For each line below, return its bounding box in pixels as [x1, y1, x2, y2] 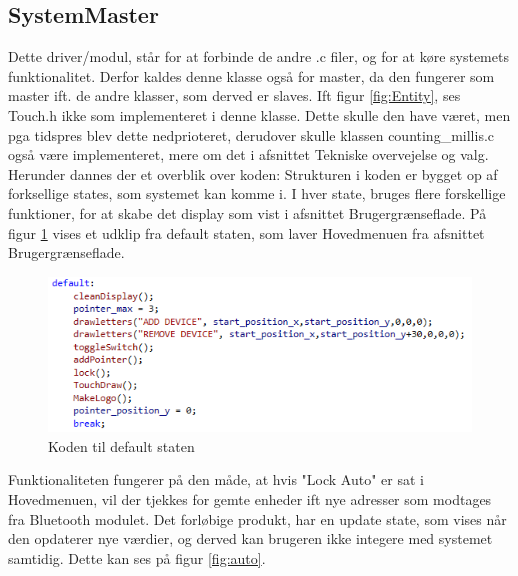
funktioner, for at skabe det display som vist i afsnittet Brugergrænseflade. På [8, 202, 487, 223]
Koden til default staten [48, 435, 195, 456]
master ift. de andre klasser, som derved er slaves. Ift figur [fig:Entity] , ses [8, 85, 461, 106]
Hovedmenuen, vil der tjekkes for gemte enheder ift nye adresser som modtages [8, 489, 492, 510]
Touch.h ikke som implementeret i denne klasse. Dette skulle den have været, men [8, 104, 511, 125]
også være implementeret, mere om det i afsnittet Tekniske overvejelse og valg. [8, 144, 489, 165]
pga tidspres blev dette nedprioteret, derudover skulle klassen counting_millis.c [8, 124, 495, 145]
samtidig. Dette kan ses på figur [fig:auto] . [8, 547, 266, 568]
